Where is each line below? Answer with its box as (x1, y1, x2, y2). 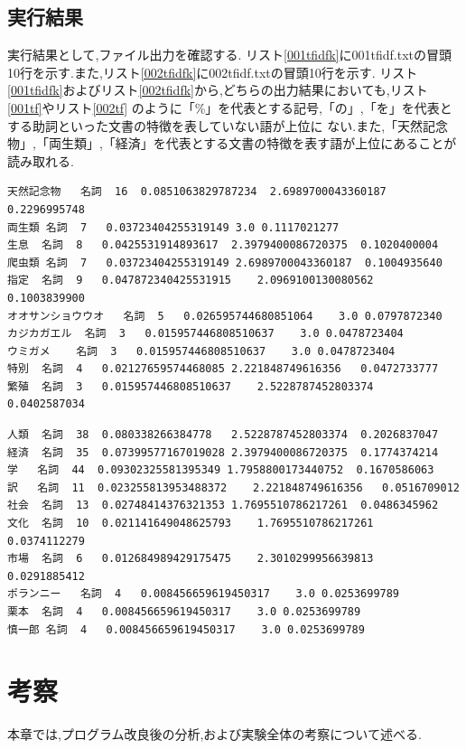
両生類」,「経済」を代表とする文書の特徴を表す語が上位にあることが (48, 134, 457, 153)
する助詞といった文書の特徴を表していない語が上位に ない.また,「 (7, 116, 398, 135)
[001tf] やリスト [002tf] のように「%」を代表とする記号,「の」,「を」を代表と (7, 98, 452, 117)
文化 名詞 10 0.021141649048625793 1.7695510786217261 (7, 517, 374, 530)
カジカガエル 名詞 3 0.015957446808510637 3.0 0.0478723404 (7, 327, 404, 341)
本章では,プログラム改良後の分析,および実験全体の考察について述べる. (7, 725, 422, 744)
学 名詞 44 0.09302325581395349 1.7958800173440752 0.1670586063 (7, 463, 434, 477)
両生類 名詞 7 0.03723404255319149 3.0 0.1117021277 (7, 220, 340, 234)
